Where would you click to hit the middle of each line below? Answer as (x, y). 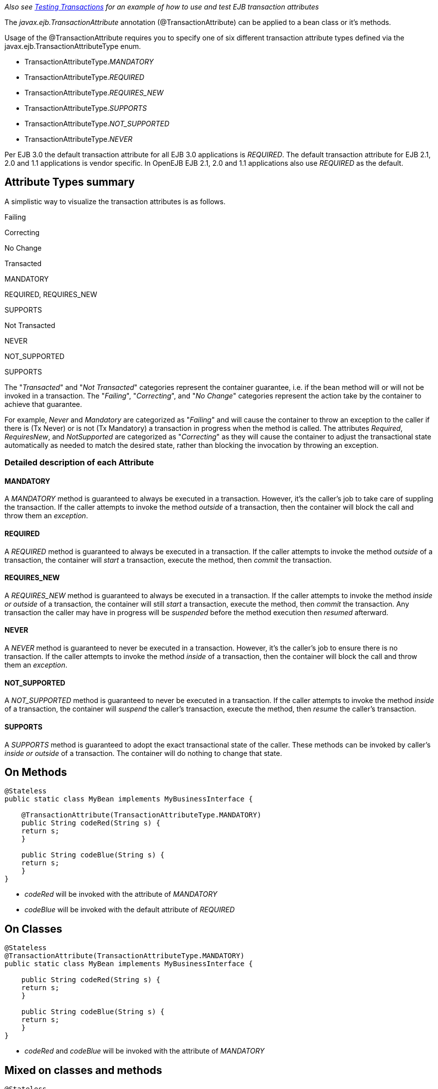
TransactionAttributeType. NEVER (79, 139)
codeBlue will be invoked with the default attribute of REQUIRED (130, 910)
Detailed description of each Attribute (79, 463)
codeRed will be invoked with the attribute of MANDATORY (121, 894)
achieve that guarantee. (43, 404)
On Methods (36, 772)
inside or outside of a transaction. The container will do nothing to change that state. (143, 753)
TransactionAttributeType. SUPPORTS (86, 108)
